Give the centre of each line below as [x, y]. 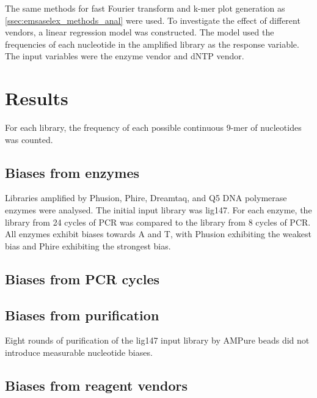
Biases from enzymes [72, 172]
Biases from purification [82, 315]
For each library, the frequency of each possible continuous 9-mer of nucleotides [153, 127]
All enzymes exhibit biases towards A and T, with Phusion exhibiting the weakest [158, 234]
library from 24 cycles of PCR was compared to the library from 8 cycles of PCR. [158, 222]
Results [37, 98]
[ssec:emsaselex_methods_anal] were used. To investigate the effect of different [153, 20]
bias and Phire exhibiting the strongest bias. [88, 245]
